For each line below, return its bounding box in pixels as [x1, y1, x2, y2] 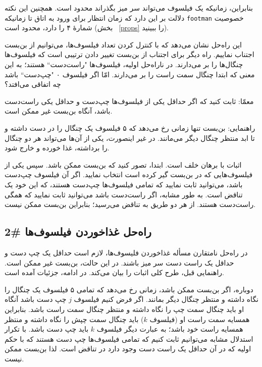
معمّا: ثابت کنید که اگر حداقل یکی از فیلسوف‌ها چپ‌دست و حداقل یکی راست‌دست [5, 95, 254, 106]
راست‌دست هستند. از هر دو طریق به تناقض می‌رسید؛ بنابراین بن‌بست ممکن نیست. [5, 199, 256, 209]
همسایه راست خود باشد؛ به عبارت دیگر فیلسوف [96, 324, 243, 334]
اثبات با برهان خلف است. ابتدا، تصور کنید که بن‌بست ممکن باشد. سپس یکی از [5, 159, 242, 170]
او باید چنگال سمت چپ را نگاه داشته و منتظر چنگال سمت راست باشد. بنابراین [5, 303, 244, 314]
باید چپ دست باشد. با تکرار [5, 324, 89, 334]
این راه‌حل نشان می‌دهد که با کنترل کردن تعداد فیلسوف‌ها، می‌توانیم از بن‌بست [5, 39, 242, 49]
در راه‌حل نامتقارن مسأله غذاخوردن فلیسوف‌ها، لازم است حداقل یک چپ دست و [5, 247, 248, 257]
